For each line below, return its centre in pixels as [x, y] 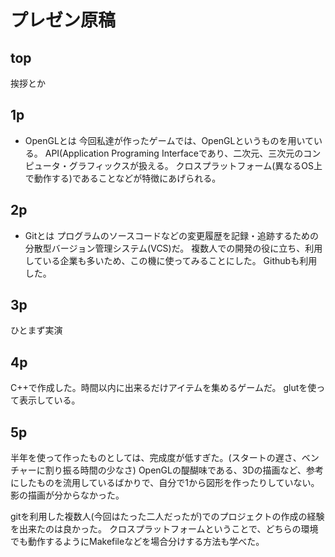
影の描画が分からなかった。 [67, 495]
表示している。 [49, 400]
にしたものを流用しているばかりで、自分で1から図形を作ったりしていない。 [165, 483]
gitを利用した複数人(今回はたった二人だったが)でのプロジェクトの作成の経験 [167, 517]
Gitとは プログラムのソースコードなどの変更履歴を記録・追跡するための [172, 235]
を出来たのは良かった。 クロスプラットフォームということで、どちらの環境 [164, 529]
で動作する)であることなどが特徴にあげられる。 [123, 178]
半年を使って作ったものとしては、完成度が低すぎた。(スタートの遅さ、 [156, 458]
